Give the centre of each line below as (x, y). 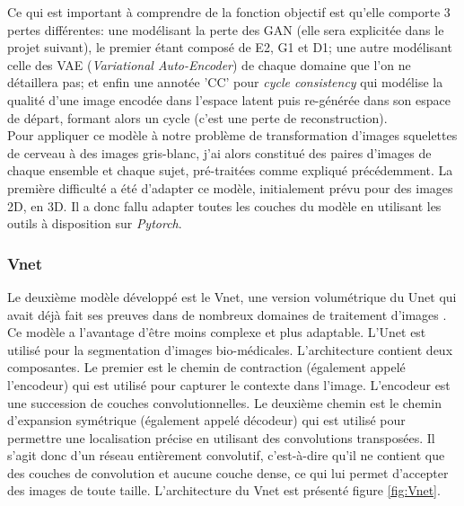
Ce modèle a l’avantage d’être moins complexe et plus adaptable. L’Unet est (217, 332)
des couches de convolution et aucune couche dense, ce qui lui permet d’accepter (228, 472)
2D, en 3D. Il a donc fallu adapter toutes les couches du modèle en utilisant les (224, 205)
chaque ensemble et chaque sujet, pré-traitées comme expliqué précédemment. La (230, 170)
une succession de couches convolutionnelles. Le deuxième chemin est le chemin (224, 402)
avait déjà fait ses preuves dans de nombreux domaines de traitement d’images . (227, 314)
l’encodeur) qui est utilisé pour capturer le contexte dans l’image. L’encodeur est (229, 384)
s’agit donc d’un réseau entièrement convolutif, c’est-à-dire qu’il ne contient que (226, 455)
